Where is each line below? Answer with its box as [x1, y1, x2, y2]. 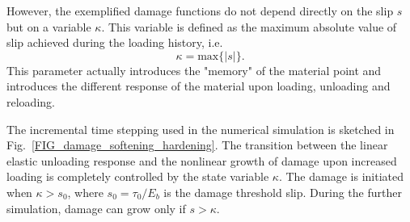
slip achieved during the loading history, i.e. [6, 34, 223, 51]
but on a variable [6, 18, 91, 35]
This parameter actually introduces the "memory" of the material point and [6, 61, 382, 78]
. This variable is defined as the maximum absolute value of [101, 18, 397, 35]
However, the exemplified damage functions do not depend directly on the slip [6, 2, 394, 19]
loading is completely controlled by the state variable [6, 168, 269, 185]
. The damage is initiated [278, 168, 404, 185]
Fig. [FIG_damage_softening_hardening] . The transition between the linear [6, 136, 388, 153]
